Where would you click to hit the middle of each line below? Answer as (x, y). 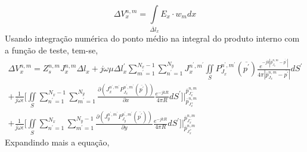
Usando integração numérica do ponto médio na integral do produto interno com (152, 38)
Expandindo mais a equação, (57, 142)
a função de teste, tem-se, (52, 50)
